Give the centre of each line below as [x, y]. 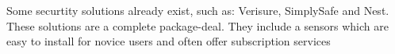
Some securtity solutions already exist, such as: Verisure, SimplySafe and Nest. [198, 10]
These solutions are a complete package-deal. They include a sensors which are [197, 25]
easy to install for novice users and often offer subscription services [169, 41]
